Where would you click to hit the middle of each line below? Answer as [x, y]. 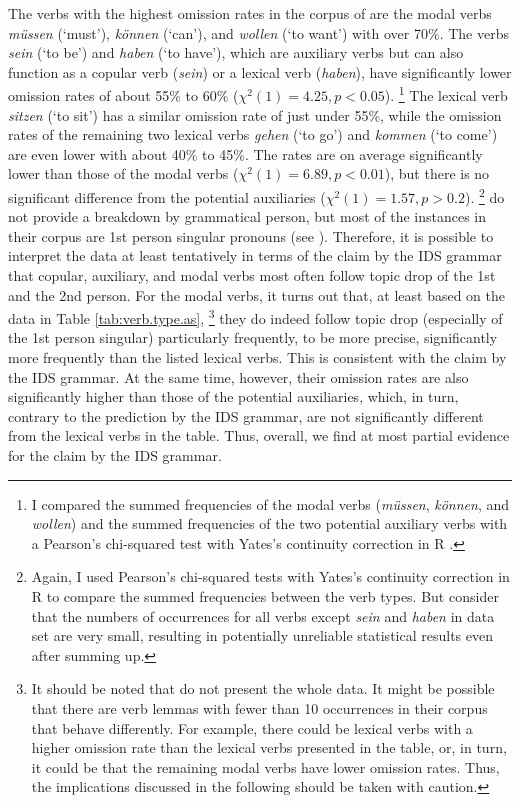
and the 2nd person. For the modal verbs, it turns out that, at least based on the [256, 294]
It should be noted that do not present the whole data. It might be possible [263, 688]
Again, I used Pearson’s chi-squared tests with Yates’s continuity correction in [270, 576]
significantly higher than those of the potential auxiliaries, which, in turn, [233, 396]
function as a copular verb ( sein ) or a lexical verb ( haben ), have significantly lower [260, 71]
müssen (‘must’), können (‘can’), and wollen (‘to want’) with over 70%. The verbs [258, 32]
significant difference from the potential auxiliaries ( [167, 196]
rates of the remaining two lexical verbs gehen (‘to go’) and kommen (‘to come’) [253, 134]
